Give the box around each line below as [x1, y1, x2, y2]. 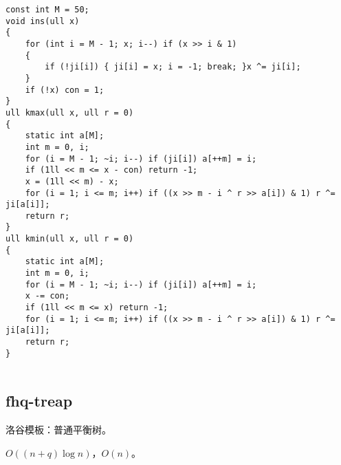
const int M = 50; [5, 5, 89, 14]
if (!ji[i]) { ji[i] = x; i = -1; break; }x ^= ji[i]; [45, 62, 301, 72]
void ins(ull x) [5, 16, 80, 26]
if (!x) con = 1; [25, 85, 104, 95]
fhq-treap [5, 390, 73, 411]
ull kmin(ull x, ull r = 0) [5, 234, 134, 244]
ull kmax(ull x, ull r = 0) [5, 107, 134, 118]
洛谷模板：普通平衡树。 [5, 422, 111, 437]
